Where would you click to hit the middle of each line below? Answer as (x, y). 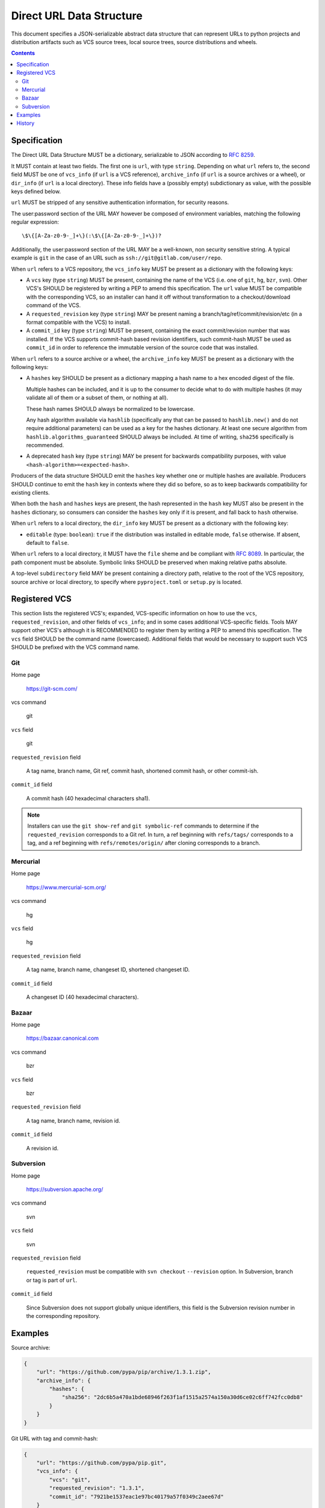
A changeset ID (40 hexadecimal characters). (82, 997)
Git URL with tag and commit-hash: (54, 1438)
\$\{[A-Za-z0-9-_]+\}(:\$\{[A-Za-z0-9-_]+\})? (92, 236)
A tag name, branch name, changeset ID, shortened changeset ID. (108, 970)
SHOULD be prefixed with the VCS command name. (75, 647)
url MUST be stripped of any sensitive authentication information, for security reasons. (120, 203)
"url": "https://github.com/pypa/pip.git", (101, 1462)
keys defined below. (36, 191)
